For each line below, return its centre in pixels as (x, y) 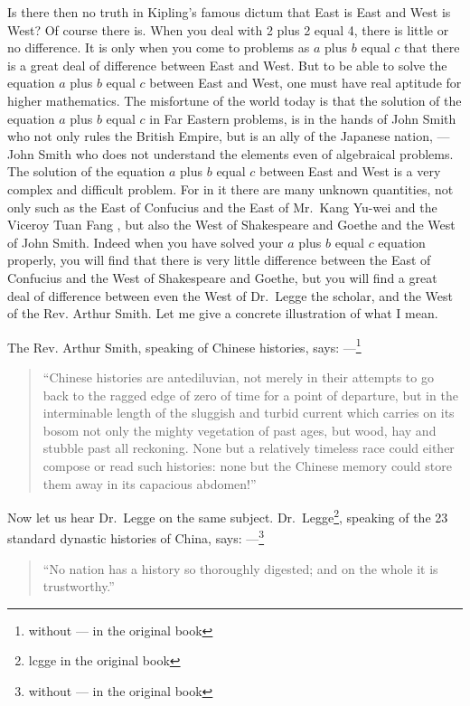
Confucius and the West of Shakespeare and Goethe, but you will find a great (222, 277)
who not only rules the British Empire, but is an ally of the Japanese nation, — (229, 136)
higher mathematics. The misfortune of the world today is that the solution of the (235, 100)
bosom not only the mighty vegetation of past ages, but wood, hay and (240, 430)
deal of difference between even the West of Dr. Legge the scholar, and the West (230, 295)
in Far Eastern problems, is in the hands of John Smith (303, 118)
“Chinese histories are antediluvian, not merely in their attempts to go (238, 377)
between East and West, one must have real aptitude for (305, 83)
